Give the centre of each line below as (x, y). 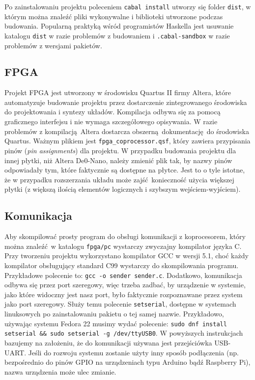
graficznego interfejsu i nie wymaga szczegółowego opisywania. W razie (111, 121)
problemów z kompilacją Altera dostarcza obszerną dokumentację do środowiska (127, 131)
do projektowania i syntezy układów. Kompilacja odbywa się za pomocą (113, 112)
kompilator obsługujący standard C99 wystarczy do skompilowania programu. (122, 265)
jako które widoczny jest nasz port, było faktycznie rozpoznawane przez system (124, 294)
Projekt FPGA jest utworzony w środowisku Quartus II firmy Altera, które (118, 92)
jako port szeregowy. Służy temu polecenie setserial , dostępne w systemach (120, 304)
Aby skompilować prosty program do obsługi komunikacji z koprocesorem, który (125, 236)
